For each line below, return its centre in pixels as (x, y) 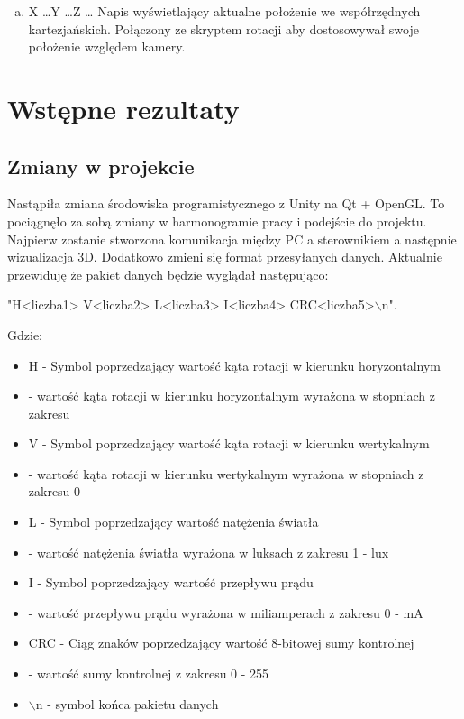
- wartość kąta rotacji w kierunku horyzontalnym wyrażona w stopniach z (232, 396)
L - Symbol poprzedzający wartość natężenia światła (173, 522)
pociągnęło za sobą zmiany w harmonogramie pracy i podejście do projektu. (217, 221)
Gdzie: (25, 334)
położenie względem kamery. (107, 46)
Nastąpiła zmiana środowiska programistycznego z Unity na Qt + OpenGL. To (226, 203)
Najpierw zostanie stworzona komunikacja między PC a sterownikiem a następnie (232, 239)
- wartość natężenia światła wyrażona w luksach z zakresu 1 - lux (209, 552)
